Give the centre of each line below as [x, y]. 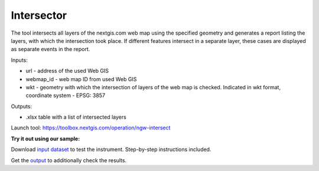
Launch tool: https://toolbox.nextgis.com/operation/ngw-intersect [91, 128]
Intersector [39, 15]
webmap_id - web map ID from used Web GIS [81, 79]
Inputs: [19, 60]
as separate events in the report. [51, 49]
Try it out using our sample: [45, 139]
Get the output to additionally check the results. [69, 160]
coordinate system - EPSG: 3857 [66, 95]
